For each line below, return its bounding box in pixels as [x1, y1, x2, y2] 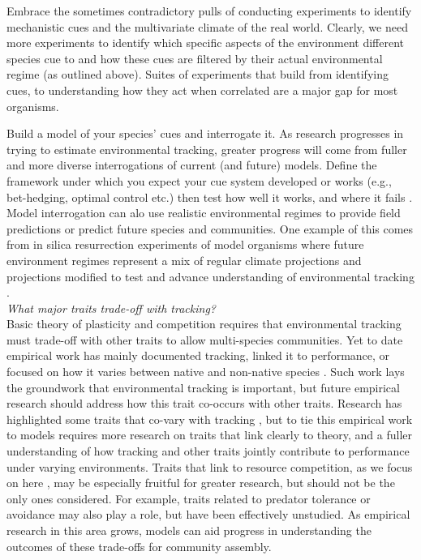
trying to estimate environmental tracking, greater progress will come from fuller [6, 140, 407, 157]
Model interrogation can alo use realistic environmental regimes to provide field [6, 204, 401, 221]
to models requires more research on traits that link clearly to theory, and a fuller [6, 426, 412, 443]
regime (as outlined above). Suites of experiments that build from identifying [6, 66, 389, 83]
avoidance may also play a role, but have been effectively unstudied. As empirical [6, 506, 410, 523]
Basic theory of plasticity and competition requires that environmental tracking [6, 315, 402, 332]
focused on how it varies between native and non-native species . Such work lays [6, 363, 405, 380]
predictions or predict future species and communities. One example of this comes [6, 220, 414, 237]
